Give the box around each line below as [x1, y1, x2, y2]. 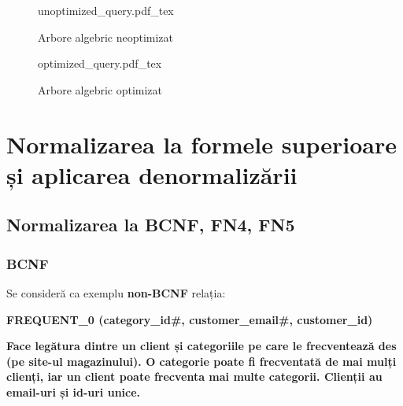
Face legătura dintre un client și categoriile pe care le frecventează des [6, 338, 397, 354]
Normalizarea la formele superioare [6, 127, 397, 160]
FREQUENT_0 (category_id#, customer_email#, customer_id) [6, 311, 373, 327]
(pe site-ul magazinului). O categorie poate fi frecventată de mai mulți [6, 352, 397, 369]
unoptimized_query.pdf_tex [38, 2, 174, 18]
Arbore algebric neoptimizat [38, 28, 174, 45]
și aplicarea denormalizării [6, 158, 298, 190]
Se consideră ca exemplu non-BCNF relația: [6, 284, 226, 301]
